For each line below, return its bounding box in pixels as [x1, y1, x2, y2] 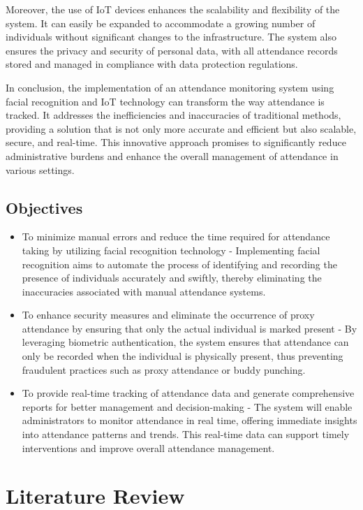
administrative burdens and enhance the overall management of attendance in [6, 148, 339, 163]
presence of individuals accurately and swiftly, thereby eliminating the [22, 270, 322, 285]
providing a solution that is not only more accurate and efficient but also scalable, [6, 121, 357, 136]
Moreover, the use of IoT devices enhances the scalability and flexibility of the [6, 2, 340, 16]
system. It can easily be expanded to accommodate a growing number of [6, 15, 316, 30]
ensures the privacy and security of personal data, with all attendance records [6, 43, 338, 57]
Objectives [6, 196, 83, 218]
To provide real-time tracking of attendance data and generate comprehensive [22, 386, 355, 400]
